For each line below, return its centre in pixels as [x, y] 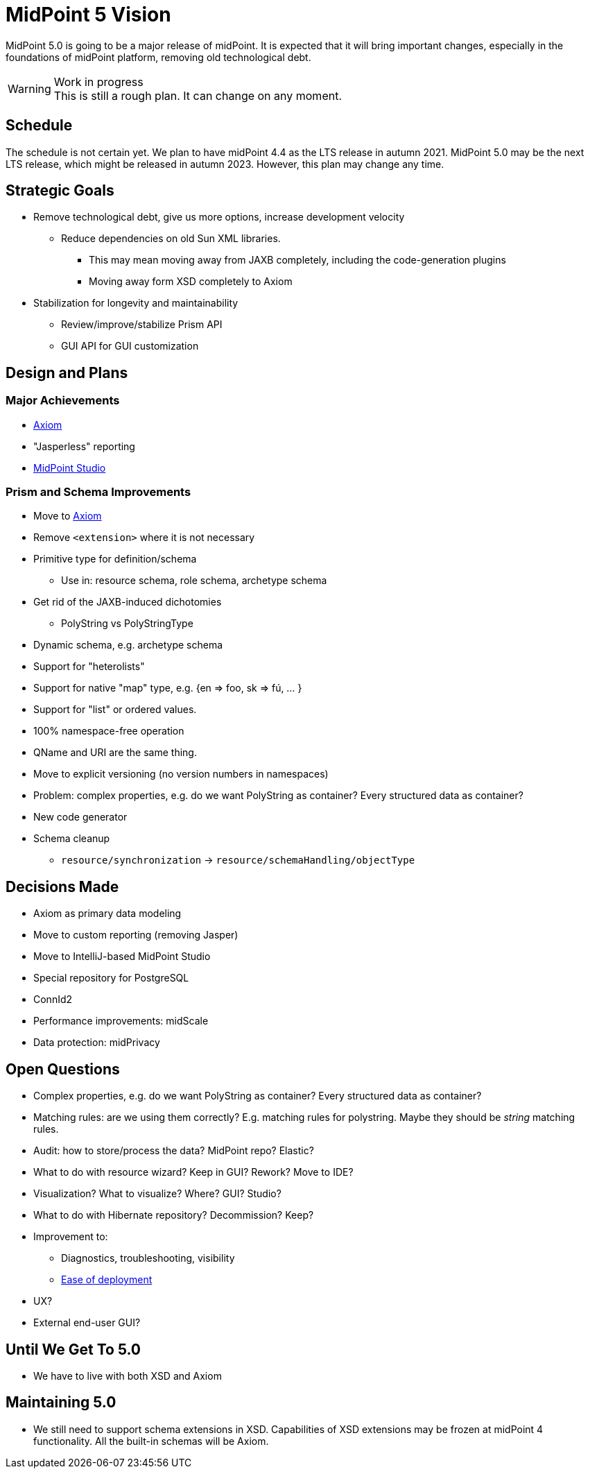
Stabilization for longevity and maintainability [136, 303]
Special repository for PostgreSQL [111, 978]
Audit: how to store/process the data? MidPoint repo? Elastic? [174, 1151]
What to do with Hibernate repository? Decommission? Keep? [174, 1215]
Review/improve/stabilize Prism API [142, 325]
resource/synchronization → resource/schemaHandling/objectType [238, 860]
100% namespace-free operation [109, 731]
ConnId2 [53, 1000]
